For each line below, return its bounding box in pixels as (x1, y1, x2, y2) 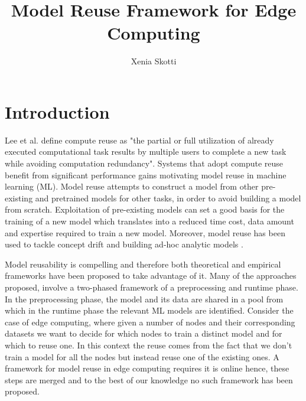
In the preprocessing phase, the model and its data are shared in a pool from (5, 292, 284, 305)
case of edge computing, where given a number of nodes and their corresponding (5, 315, 295, 328)
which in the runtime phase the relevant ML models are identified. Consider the (5, 304, 294, 317)
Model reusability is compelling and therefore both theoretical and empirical (5, 257, 281, 270)
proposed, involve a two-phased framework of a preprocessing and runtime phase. (5, 281, 298, 293)
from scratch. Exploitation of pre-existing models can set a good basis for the (5, 203, 285, 216)
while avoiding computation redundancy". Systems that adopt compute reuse (5, 157, 284, 169)
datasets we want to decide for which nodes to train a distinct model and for (5, 327, 282, 340)
